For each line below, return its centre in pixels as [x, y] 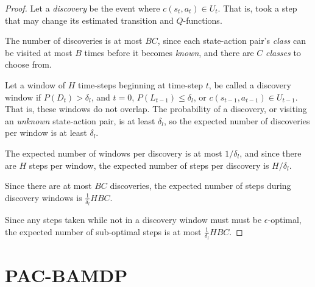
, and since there [271, 153]
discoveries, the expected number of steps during [200, 186]
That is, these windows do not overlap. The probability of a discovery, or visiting [156, 109]
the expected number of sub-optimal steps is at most [103, 231]
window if [23, 97]
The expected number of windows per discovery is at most [114, 153]
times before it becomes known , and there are [169, 52]
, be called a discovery [250, 84]
